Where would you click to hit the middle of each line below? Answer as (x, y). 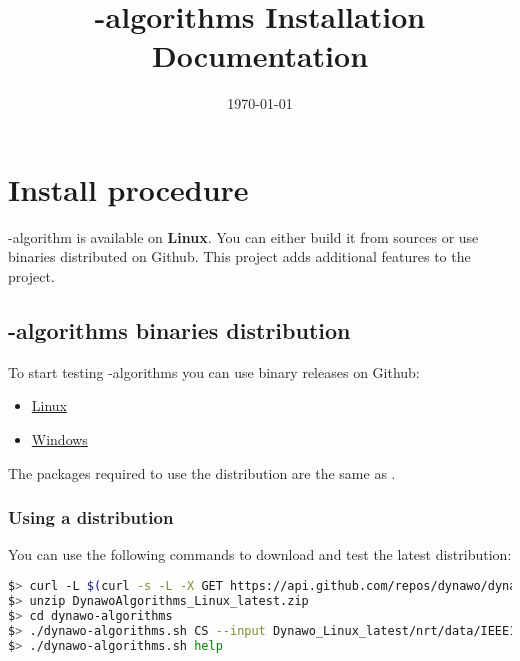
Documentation (260, 55)
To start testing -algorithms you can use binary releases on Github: (214, 371)
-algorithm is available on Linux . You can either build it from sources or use (243, 236)
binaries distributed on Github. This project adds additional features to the (239, 256)
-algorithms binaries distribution (179, 330)
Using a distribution (91, 517)
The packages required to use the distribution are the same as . (202, 472)
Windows (59, 439)
